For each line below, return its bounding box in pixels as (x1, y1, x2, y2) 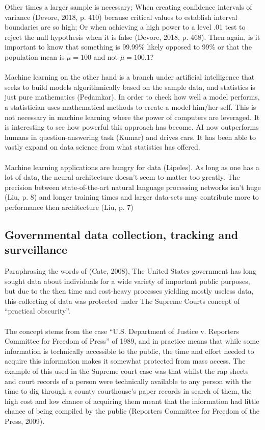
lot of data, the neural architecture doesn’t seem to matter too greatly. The (5, 172, 240, 182)
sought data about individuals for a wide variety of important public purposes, (5, 275, 250, 286)
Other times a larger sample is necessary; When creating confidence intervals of (5, 2, 252, 12)
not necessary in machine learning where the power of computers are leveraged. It (5, 111, 260, 122)
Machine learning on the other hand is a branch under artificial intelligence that (5, 71, 255, 82)
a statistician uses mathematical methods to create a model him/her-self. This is (5, 101, 256, 112)
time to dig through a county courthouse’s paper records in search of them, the (5, 386, 252, 396)
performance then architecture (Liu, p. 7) (5, 201, 134, 212)
